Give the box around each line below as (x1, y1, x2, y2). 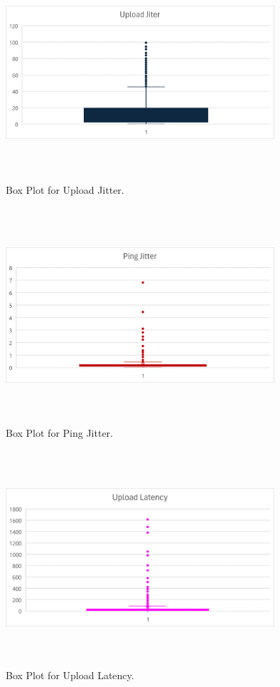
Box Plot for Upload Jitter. (6, 182, 124, 197)
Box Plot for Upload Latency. (6, 668, 134, 683)
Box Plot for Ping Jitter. (6, 425, 113, 440)
